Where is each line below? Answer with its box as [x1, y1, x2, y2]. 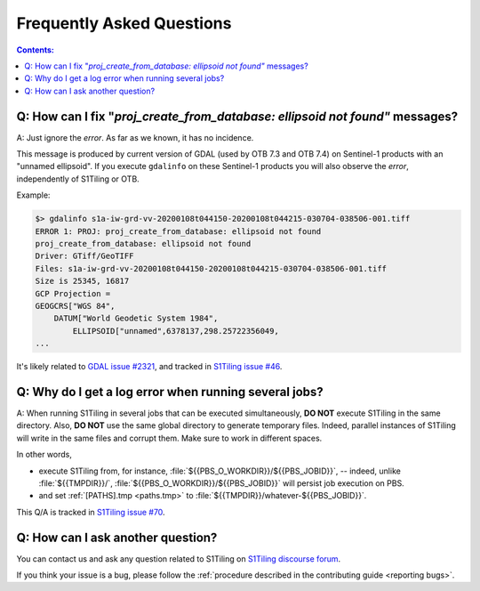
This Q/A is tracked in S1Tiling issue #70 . [16, 506, 165, 517]
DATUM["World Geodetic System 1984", [53, 313, 219, 324]
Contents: [16, 45, 55, 55]
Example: [16, 190, 51, 200]
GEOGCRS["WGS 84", [35, 301, 116, 311]
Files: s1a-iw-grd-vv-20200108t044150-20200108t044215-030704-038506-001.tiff [35, 263, 387, 273]
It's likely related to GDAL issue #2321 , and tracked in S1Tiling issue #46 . [16, 361, 283, 372]
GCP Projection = [35, 288, 111, 298]
